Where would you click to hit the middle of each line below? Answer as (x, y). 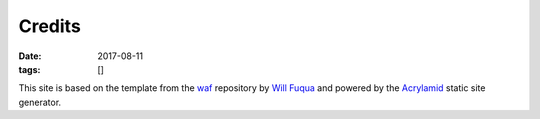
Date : (30, 56)
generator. (40, 102)
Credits (50, 26)
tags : (29, 69)
